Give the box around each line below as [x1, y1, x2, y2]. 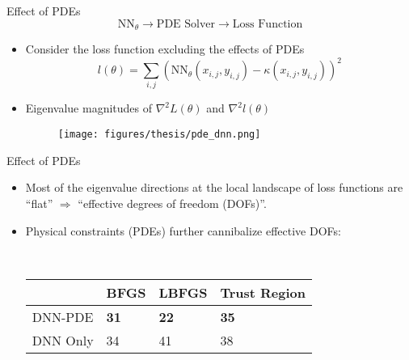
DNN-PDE [32, 307, 94, 326]
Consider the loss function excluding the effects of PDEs [25, 40, 305, 57]
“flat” [25, 194, 53, 211]
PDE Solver [156, 18, 216, 30]
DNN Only [32, 330, 94, 349]
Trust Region [220, 282, 306, 302]
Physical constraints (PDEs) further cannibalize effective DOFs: [25, 222, 341, 239]
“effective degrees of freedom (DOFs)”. [78, 194, 267, 211]
